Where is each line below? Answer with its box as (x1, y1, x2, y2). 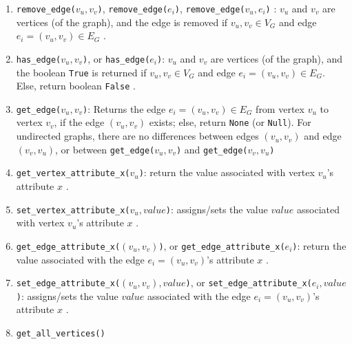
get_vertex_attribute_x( (16, 169, 130, 179)
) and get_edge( (176, 142, 248, 156)
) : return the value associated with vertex (138, 165, 315, 180)
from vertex (256, 101, 304, 116)
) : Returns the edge (83, 101, 166, 116)
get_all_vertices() (16, 329, 105, 339)
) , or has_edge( (83, 51, 150, 65)
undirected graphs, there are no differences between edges (16, 129, 259, 143)
